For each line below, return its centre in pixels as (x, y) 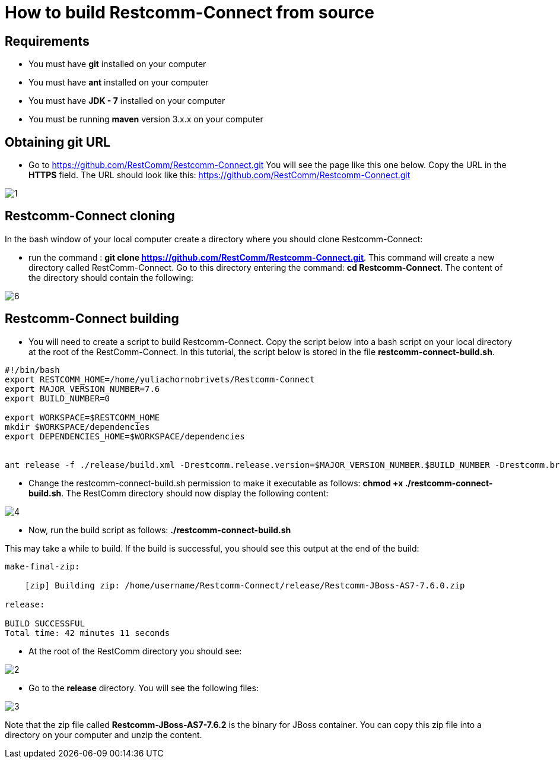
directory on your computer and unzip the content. (104, 734)
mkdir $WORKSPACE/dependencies (77, 427)
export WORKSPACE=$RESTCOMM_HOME (82, 417)
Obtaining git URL (58, 142)
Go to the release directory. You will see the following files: (144, 688)
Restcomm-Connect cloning (90, 216)
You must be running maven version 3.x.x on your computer (146, 119)
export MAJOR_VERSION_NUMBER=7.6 (82, 389)
